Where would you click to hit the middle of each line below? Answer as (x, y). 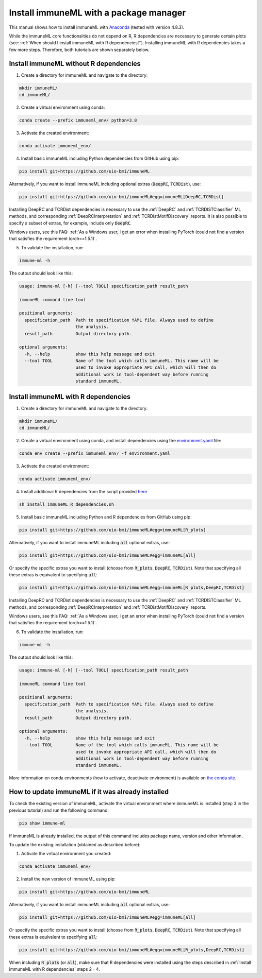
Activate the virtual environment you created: (66, 854)
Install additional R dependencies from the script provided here (84, 492)
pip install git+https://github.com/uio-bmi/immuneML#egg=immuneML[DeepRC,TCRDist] (122, 197)
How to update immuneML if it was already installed (89, 792)
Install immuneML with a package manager (98, 13)
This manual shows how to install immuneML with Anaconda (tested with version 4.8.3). (97, 27)
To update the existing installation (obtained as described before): (75, 844)
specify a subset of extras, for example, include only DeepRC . (70, 223)
